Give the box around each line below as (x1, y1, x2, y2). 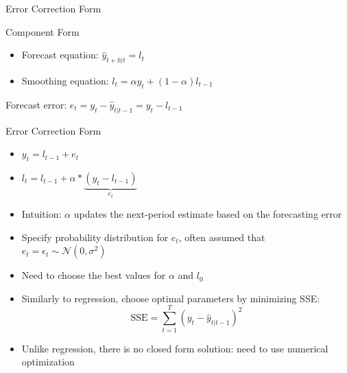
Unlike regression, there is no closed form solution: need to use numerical (21, 341, 328, 355)
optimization (21, 354, 75, 369)
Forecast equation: (21, 47, 99, 62)
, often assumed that (178, 229, 265, 244)
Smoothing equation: (21, 73, 109, 87)
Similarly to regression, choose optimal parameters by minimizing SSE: (21, 291, 320, 305)
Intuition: (21, 207, 62, 221)
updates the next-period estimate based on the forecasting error (73, 207, 342, 221)
